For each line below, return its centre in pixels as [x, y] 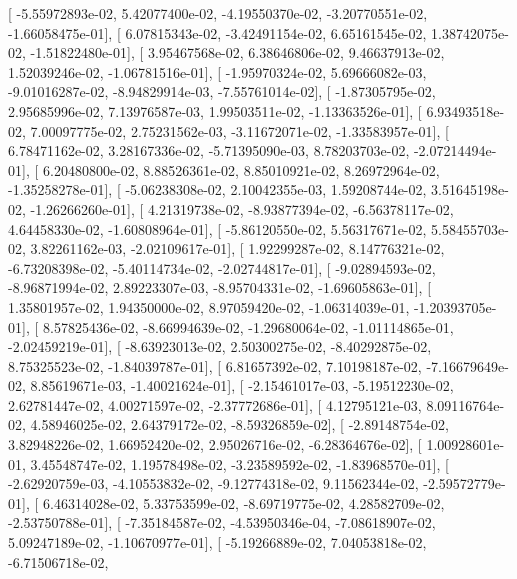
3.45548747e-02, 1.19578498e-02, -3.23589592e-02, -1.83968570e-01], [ [239, 463]
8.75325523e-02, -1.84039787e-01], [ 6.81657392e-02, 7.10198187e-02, [215, 365]
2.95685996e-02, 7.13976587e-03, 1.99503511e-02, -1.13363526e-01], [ [215, 110]
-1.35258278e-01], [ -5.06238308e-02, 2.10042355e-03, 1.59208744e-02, [217, 189]
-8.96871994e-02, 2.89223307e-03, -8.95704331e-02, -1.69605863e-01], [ [220, 287]
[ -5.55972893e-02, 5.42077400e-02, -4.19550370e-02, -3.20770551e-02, [218, 13]
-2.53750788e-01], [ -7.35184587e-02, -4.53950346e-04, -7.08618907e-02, [222, 522]
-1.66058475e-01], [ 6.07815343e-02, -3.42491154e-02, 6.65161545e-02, [217, 32]
